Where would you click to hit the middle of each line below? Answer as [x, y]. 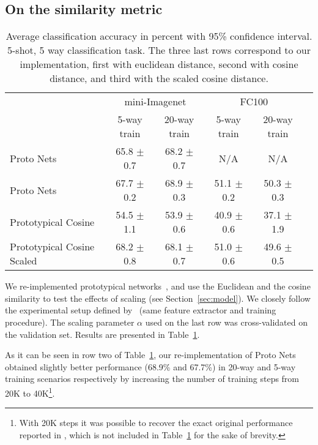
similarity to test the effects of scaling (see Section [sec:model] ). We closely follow [158, 298]
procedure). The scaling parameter [70, 322]
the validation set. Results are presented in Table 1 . [102, 334]
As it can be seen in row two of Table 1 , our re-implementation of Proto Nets [150, 355]
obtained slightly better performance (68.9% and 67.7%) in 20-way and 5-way [150, 366]
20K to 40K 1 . [30, 392]
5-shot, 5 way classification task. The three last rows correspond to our [159, 50]
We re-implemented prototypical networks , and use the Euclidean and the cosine [158, 286]
